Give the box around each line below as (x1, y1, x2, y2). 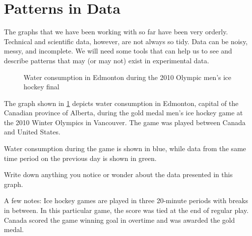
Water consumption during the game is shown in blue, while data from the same (4, 143, 246, 154)
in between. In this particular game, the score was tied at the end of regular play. (4, 205, 249, 215)
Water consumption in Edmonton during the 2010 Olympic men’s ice (24, 72, 231, 82)
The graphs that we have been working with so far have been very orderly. (4, 26, 228, 37)
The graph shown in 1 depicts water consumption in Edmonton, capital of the (4, 98, 239, 108)
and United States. (4, 127, 60, 137)
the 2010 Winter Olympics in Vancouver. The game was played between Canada (4, 117, 246, 127)
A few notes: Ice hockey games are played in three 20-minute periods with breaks (4, 195, 249, 206)
